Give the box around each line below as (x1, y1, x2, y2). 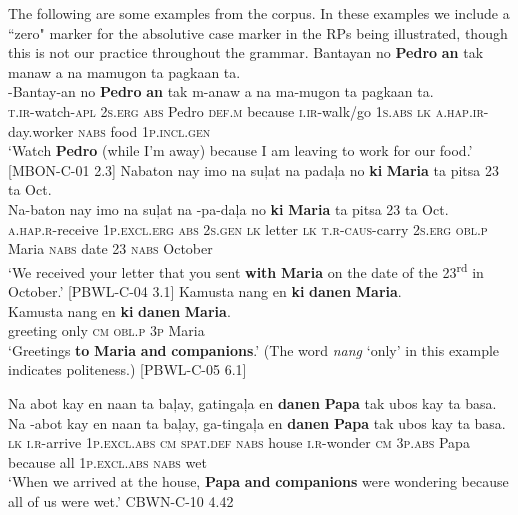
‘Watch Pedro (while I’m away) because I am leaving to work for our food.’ (8, 140, 473, 161)
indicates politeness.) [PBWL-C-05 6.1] (8, 359, 247, 380)
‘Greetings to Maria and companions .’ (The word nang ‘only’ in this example (8, 339, 500, 360)
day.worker (8, 120, 74, 141)
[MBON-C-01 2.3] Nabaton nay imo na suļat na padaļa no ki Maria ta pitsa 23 (8, 159, 499, 180)
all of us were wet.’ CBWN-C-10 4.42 (8, 490, 234, 511)
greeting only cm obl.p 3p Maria (8, 320, 205, 341)
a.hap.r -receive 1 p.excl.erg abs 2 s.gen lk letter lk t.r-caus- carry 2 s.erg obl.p (8, 218, 488, 239)
